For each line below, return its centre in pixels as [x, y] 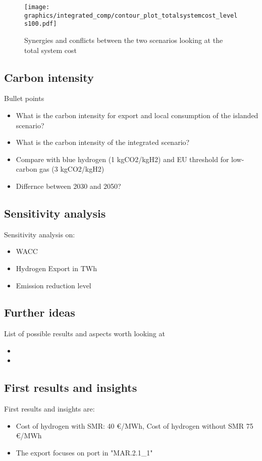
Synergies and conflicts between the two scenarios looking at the [124, 40]
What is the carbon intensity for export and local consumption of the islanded [137, 115]
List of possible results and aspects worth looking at [85, 334]
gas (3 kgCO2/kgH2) [72, 169]
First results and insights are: [49, 409]
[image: [37, 7]
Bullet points [24, 98]
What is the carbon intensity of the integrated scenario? [103, 142]
